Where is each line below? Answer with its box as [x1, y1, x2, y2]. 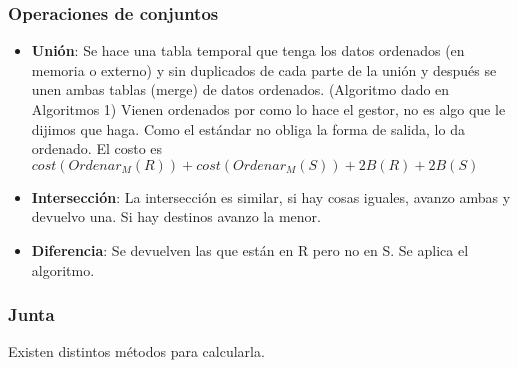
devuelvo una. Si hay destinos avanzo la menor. [31, 206, 321, 227]
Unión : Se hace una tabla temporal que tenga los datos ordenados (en [31, 40, 465, 61]
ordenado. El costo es [31, 138, 163, 159]
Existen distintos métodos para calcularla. [8, 341, 265, 362]
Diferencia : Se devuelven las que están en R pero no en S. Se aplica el [31, 239, 469, 260]
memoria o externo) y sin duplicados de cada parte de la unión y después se [31, 59, 497, 80]
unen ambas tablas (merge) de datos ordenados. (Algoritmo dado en [31, 79, 450, 100]
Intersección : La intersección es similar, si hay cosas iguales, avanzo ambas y [31, 186, 511, 207]
